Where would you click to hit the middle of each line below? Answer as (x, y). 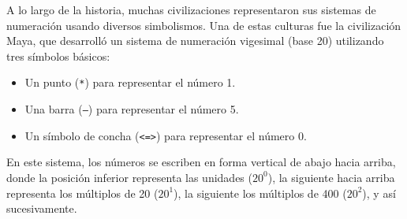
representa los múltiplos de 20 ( (82, 193)
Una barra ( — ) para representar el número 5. (132, 109)
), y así (379, 193)
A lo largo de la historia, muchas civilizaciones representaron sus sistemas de (191, 9)
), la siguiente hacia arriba (331, 177)
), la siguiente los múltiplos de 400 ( (260, 193)
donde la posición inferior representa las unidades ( (129, 177)
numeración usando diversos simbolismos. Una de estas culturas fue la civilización (204, 25)
